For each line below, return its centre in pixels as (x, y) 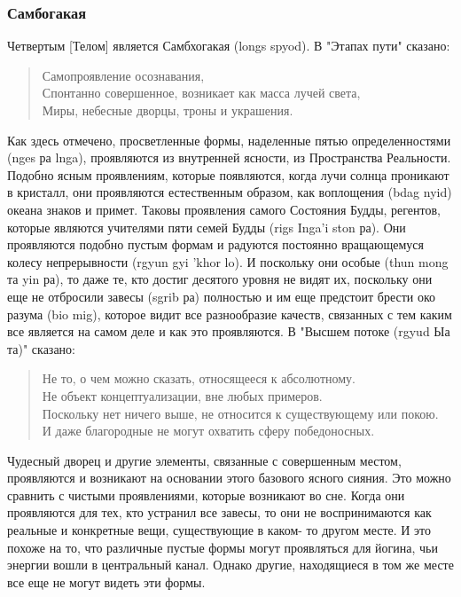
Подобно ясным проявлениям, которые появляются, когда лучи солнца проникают (228, 174)
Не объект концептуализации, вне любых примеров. (182, 395)
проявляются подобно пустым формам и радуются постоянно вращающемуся (215, 244)
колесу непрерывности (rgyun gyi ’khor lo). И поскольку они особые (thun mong (228, 261)
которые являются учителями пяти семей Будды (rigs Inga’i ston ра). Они (207, 227)
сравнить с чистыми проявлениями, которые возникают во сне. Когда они (206, 495)
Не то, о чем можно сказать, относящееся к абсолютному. (199, 378)
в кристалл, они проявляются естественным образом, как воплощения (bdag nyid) (230, 192)
